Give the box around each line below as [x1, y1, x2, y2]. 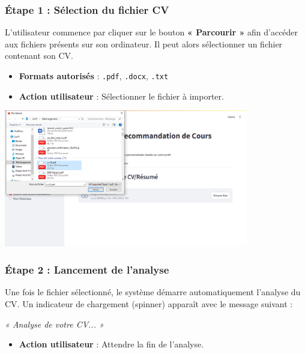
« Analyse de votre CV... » [5, 317, 104, 330]
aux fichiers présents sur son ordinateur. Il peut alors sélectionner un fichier [5, 37, 283, 50]
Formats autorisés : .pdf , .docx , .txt [19, 70, 169, 82]
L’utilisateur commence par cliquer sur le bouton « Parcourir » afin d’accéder [5, 26, 298, 38]
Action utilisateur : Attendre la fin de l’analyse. [19, 338, 204, 350]
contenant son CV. [5, 49, 74, 62]
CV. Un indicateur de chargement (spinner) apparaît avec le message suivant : [5, 298, 293, 310]
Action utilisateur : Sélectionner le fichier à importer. [19, 89, 224, 102]
